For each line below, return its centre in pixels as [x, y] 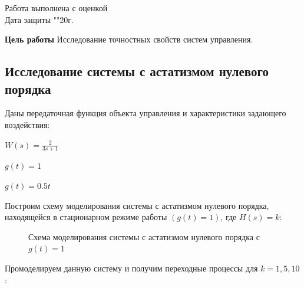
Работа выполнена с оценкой [56, 8]
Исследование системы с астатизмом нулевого [137, 71]
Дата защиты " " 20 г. [39, 19]
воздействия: [27, 124]
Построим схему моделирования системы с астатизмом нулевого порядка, [137, 205]
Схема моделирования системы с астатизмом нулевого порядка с [144, 236]
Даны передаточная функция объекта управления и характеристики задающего [146, 113]
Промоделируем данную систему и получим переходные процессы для [131, 268]
